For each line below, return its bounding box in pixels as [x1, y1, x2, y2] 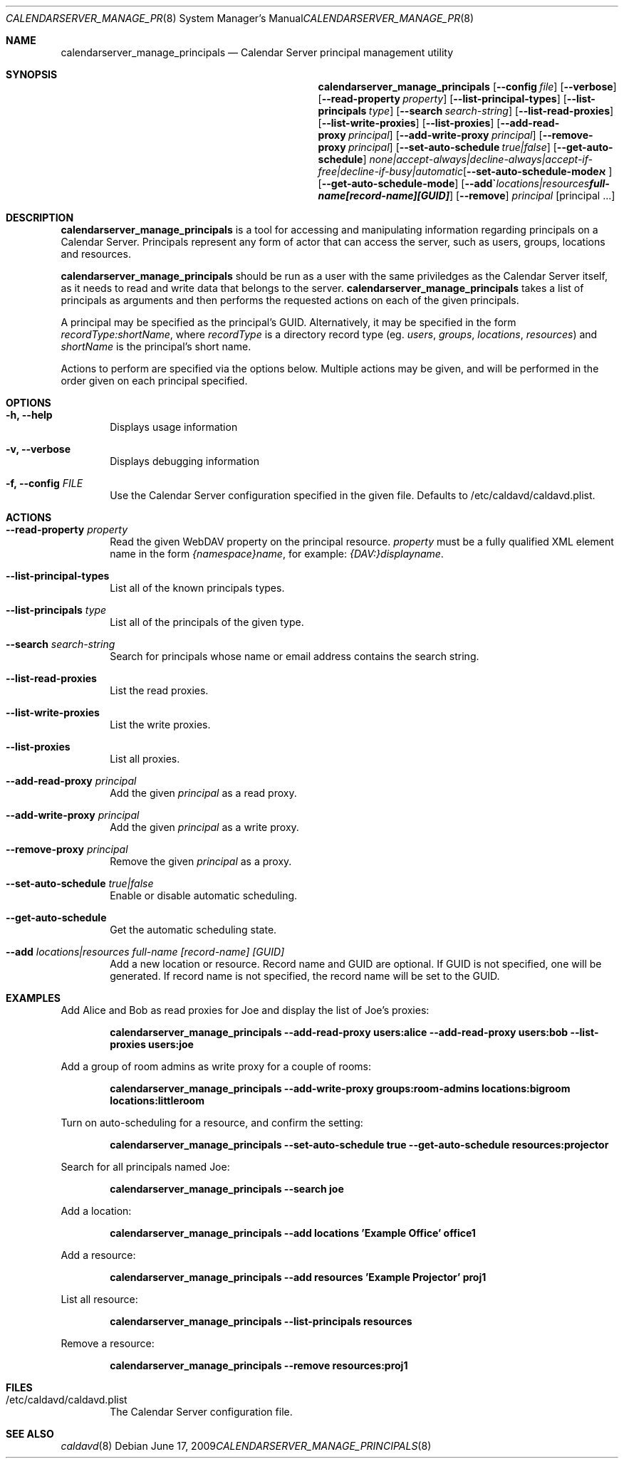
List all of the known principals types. [110, 582, 285, 594]
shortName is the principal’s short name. [61, 340, 251, 352]
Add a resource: [61, 1249, 136, 1261]
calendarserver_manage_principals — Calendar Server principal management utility [61, 46, 454, 58]
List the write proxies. [110, 718, 211, 731]
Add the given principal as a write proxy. [110, 821, 299, 833]
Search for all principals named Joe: [61, 1161, 230, 1173]
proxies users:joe [110, 1038, 194, 1050]
